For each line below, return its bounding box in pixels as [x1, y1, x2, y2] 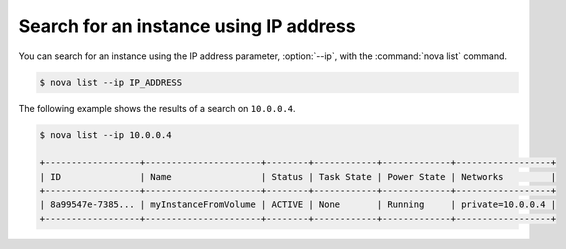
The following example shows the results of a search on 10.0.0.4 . [18, 102, 296, 114]
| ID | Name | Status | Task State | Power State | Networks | [39, 171, 557, 182]
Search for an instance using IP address [18, 15, 356, 37]
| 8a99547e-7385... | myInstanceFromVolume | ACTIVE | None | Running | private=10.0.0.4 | [39, 199, 557, 210]
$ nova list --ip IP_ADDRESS [39, 76, 183, 88]
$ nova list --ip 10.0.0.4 [39, 129, 172, 140]
